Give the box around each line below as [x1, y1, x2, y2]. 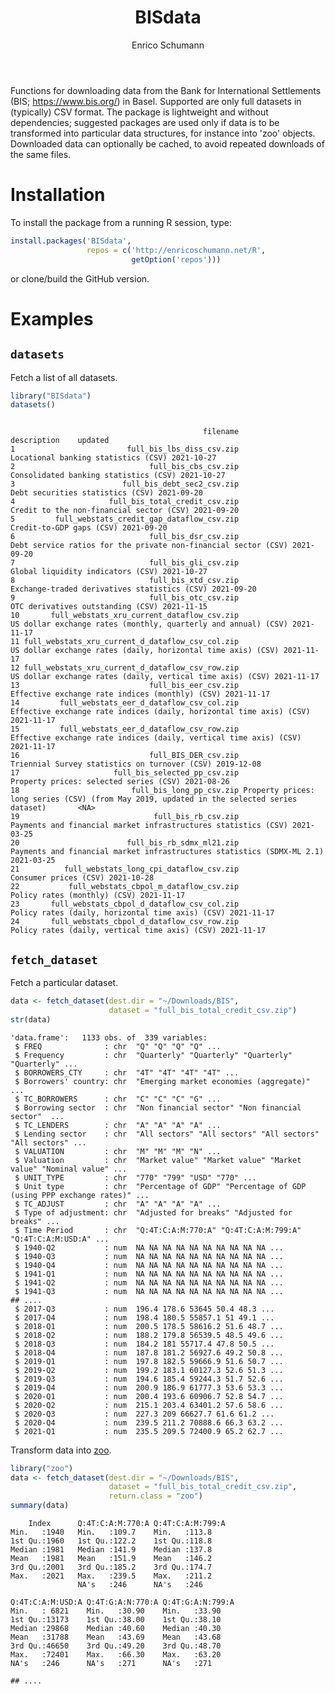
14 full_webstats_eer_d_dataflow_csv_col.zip [10, 698, 240, 708]
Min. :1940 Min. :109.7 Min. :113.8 [10, 1527, 213, 1538]
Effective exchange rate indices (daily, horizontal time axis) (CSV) [10, 707, 311, 717]
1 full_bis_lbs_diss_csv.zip [10, 444, 240, 455]
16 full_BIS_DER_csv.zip [10, 751, 240, 761]
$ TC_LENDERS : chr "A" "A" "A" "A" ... [14, 1120, 222, 1130]
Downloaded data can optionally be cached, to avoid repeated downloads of [10, 137, 325, 150]
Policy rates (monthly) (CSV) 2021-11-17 [10, 891, 186, 901]
